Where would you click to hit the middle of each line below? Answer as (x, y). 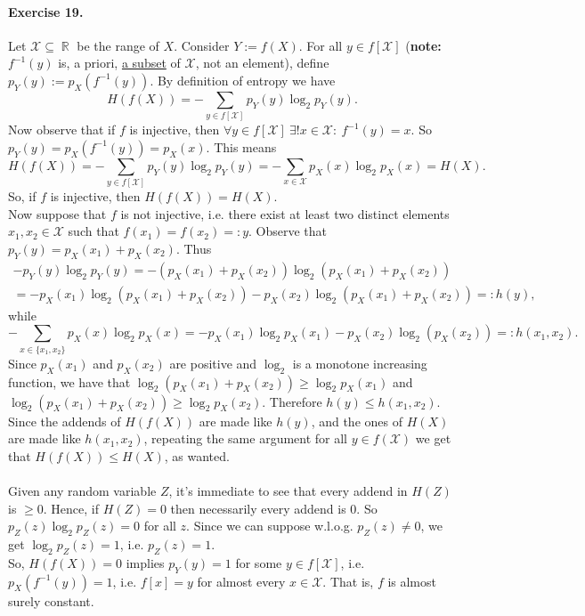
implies (145, 562)
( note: (423, 45)
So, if (22, 196)
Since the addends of (65, 421)
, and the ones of (357, 421)
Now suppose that (57, 213)
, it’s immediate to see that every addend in (288, 490)
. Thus (194, 249)
